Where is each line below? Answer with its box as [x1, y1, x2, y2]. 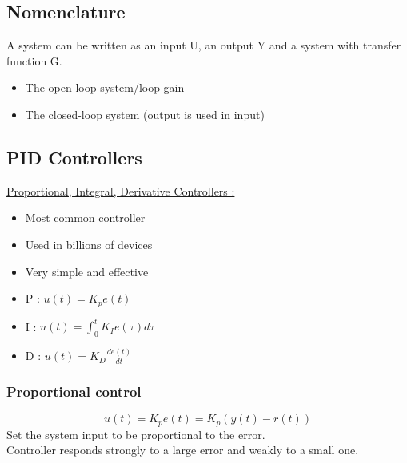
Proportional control [6, 381, 142, 401]
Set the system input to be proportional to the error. [6, 425, 265, 442]
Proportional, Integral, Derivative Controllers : [6, 182, 235, 199]
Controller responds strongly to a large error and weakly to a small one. [6, 441, 359, 458]
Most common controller [25, 209, 146, 226]
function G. [6, 52, 62, 69]
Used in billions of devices [25, 235, 153, 252]
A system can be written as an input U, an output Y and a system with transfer [6, 37, 401, 53]
